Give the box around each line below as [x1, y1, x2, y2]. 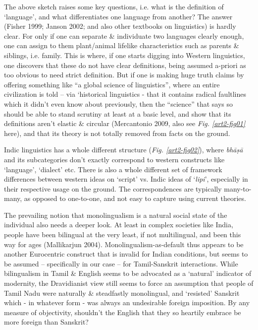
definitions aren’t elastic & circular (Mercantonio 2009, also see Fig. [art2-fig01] [4, 118, 246, 129]
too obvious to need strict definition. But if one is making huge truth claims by [4, 69, 244, 80]
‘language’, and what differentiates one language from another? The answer [4, 11, 233, 21]
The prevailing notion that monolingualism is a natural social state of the [4, 209, 227, 220]
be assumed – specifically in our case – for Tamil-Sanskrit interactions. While [4, 258, 238, 268]
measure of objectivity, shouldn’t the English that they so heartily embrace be [4, 307, 241, 317]
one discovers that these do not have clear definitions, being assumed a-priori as [4, 60, 246, 70]
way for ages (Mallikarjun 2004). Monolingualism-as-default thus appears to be [4, 239, 244, 249]
